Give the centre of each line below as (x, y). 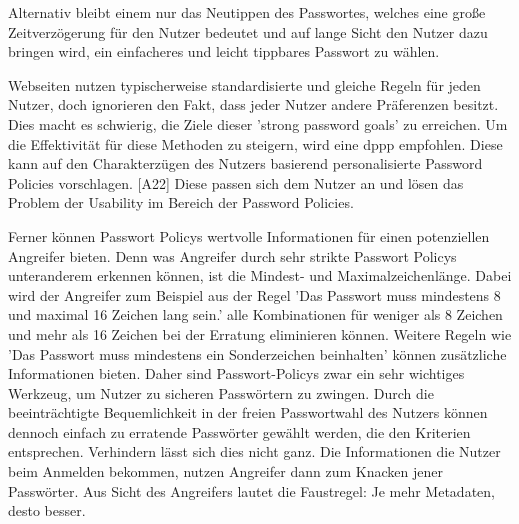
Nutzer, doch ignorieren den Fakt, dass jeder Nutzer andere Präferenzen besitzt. (253, 104)
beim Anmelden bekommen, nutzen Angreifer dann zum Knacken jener (225, 471)
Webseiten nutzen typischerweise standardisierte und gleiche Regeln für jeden (244, 84)
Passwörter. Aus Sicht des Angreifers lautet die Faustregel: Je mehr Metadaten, (251, 490)
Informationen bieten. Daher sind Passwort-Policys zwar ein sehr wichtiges (236, 373)
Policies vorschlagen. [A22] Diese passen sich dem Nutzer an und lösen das (236, 182)
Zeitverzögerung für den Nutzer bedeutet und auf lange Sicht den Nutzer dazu (248, 31)
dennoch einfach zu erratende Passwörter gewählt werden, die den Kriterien (239, 431)
